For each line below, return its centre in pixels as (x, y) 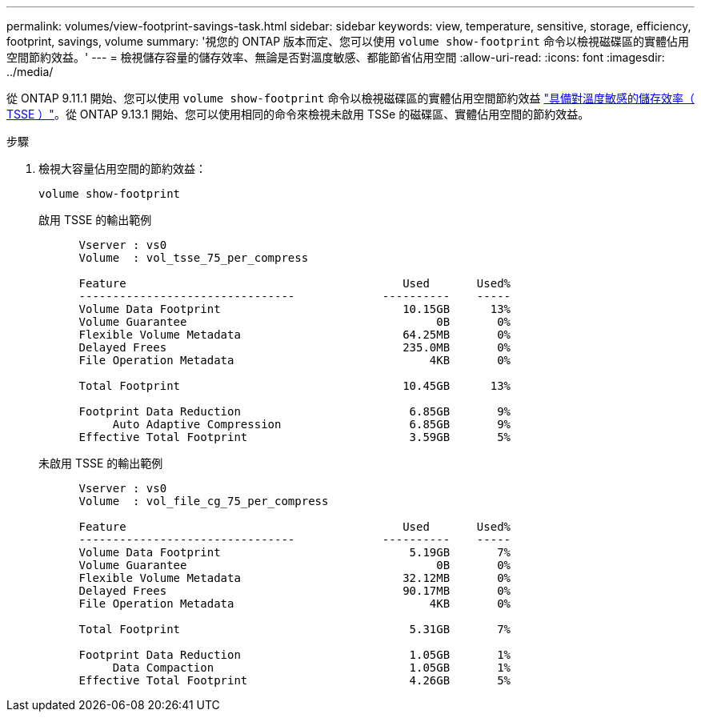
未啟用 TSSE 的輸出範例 (101, 463)
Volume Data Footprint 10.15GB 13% (295, 309)
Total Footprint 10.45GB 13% (295, 386)
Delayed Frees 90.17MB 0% (295, 591)
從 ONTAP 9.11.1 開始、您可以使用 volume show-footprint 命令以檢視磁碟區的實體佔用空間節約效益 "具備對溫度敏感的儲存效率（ (350, 98)
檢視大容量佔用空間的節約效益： (122, 168)
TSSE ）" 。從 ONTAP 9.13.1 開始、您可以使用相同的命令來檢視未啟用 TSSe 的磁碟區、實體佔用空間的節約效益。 (298, 114)
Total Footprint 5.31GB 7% (295, 629)
